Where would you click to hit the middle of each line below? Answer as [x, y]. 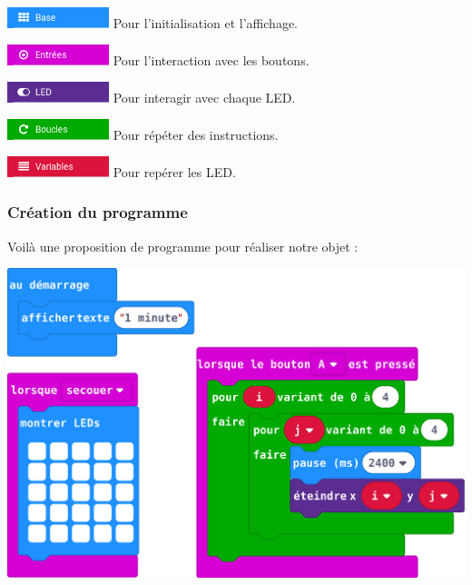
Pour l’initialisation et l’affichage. [205, 22]
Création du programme [98, 212]
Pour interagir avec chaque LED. [204, 97]
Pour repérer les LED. [174, 171]
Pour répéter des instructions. [196, 134]
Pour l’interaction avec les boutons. [211, 59]
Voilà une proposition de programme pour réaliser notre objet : [183, 246]
